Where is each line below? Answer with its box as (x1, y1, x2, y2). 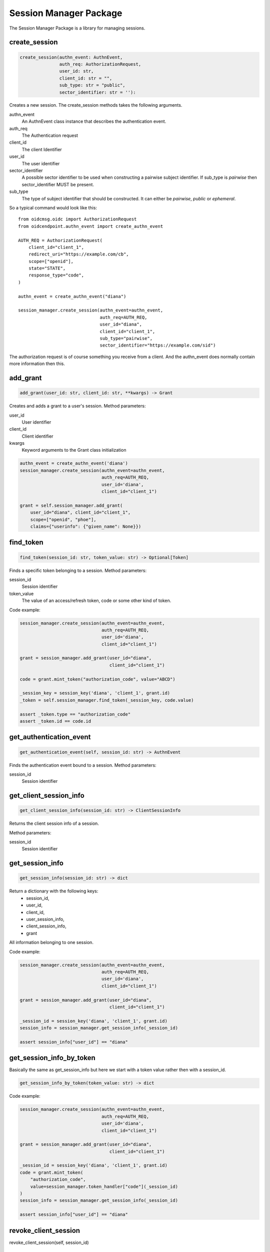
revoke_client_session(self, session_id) (9, 1239, 89, 1245)
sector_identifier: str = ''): (59, 89, 136, 95)
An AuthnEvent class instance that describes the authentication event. (21, 118, 166, 125)
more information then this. (9, 361, 65, 367)
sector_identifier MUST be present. (21, 181, 94, 187)
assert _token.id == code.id (19, 718, 91, 724)
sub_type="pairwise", (99, 336, 152, 341)
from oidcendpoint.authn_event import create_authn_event (18, 223, 163, 229)
